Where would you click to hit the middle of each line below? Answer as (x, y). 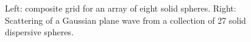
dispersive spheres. (39, 32)
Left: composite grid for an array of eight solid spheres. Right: (121, 8)
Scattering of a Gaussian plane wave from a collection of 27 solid (125, 20)
